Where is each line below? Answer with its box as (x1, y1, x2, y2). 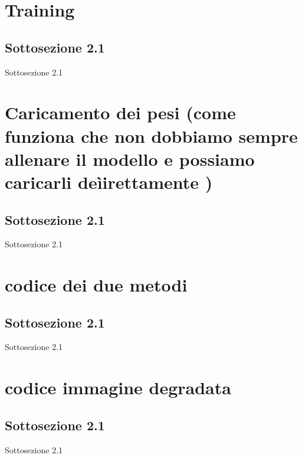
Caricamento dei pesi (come (5, 100, 236, 125)
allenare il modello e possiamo (5, 146, 255, 171)
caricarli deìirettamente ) (5, 169, 213, 194)
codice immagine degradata (5, 375, 231, 400)
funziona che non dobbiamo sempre (5, 123, 298, 148)
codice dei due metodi (5, 273, 188, 297)
